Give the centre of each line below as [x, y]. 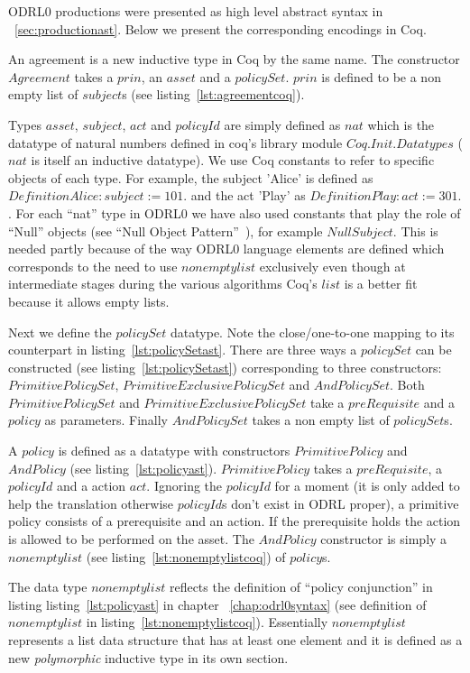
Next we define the [60, 332]
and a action [91, 486]
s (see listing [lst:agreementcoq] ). [213, 94]
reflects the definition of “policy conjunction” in [301, 587]
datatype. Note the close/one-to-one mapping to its [313, 332]
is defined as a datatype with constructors [174, 451]
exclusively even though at [332, 266]
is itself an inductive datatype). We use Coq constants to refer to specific [233, 160]
